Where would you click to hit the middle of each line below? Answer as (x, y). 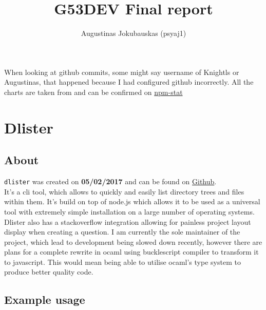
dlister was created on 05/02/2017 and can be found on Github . (110, 181)
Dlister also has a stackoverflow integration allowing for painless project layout (128, 221)
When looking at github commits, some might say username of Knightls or (122, 72)
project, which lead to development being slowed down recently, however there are (133, 241)
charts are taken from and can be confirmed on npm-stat (93, 92)
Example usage (45, 299)
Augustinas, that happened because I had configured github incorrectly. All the (129, 82)
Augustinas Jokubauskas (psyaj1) (134, 33)
